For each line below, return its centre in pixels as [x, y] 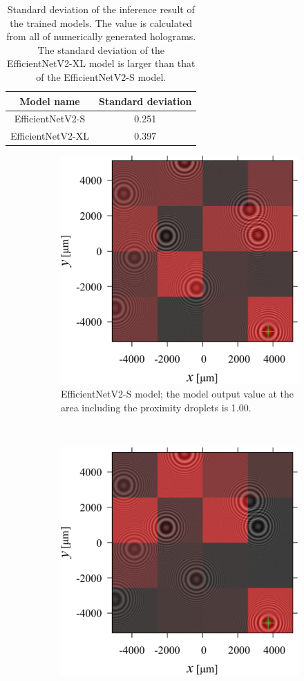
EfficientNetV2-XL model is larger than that [101, 63]
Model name [50, 101]
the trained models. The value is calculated [101, 22]
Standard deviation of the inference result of [101, 9]
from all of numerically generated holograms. [101, 36]
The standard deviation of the [101, 49]
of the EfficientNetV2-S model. [101, 76]
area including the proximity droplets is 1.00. [156, 407]
